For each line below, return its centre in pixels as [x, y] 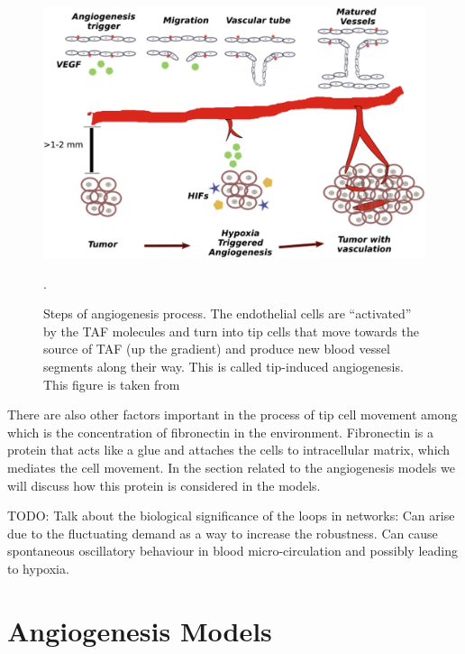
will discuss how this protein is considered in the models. [164, 485]
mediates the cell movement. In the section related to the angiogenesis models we [231, 468]
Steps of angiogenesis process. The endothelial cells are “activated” [228, 313]
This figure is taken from [112, 384]
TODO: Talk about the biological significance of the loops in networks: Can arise [231, 516]
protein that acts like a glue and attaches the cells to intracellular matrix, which [229, 450]
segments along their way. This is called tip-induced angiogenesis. [223, 367]
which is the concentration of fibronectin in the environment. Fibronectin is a [221, 432]
